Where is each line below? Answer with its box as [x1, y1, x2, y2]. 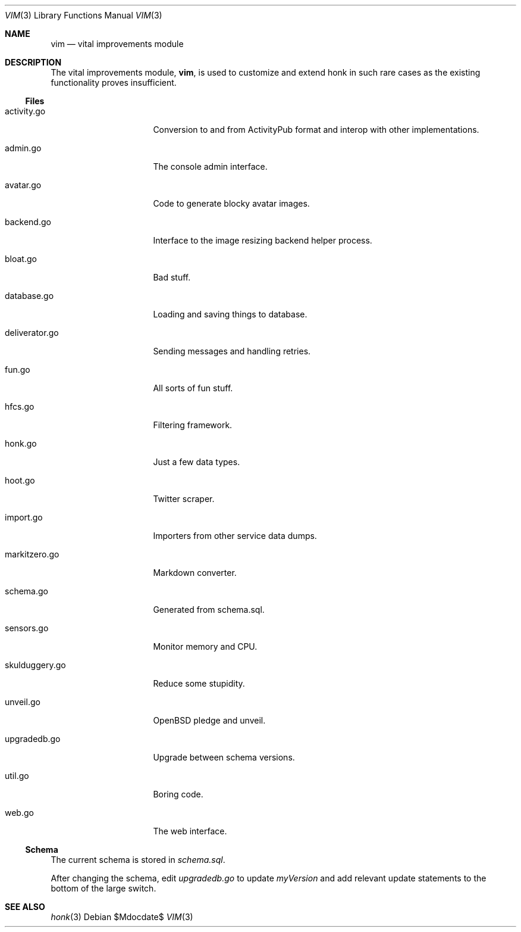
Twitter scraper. [153, 494, 215, 504]
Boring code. [153, 789, 203, 799]
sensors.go [5, 623, 49, 633]
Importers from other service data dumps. [153, 531, 317, 541]
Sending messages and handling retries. [153, 346, 311, 356]
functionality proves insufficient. [51, 77, 177, 88]
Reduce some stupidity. [153, 678, 245, 688]
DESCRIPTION [5, 57, 62, 67]
